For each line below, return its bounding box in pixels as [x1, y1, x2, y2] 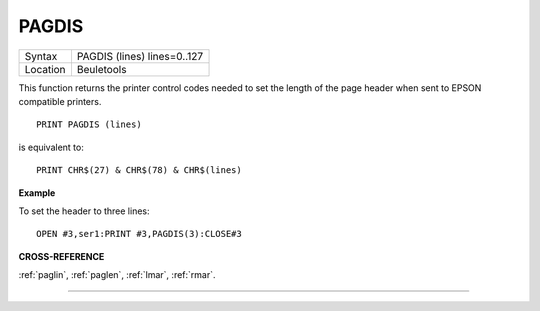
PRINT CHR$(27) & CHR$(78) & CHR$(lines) [36, 165, 242, 176]
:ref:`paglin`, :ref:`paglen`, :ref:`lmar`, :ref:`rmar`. [18, 269, 216, 281]
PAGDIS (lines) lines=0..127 [76, 49, 204, 63]
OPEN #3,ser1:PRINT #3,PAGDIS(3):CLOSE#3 [36, 228, 242, 240]
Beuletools [76, 62, 127, 76]
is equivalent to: [18, 141, 84, 153]
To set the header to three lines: [18, 205, 150, 217]
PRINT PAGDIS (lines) [36, 119, 142, 130]
